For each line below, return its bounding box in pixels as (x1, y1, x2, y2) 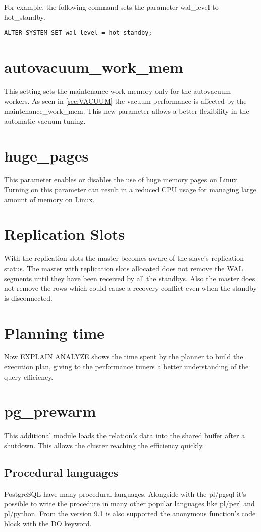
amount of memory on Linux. (4, 194, 95, 204)
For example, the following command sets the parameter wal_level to (4, 2, 219, 12)
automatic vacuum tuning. (4, 115, 86, 126)
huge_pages (4, 145, 89, 166)
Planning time (4, 322, 105, 343)
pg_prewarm (4, 401, 96, 421)
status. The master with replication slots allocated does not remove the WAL (4, 262, 243, 273)
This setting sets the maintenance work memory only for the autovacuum (4, 85, 231, 96)
